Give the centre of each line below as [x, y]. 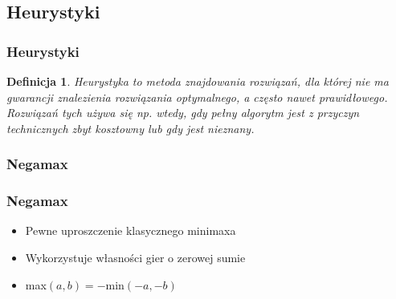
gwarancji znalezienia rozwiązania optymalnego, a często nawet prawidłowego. [197, 97]
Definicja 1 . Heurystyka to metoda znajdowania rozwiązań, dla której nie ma [198, 81]
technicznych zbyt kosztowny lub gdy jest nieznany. [131, 128]
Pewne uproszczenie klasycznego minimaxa [131, 230]
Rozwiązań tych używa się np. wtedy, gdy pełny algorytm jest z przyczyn [183, 113]
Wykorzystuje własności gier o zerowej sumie [135, 258]
